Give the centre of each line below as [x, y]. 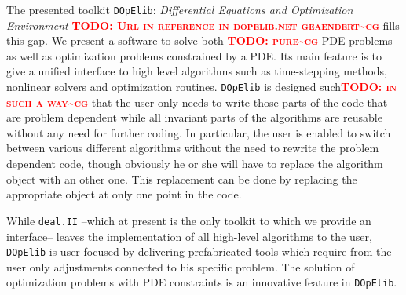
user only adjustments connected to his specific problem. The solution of [181, 266]
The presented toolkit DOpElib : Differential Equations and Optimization [180, 9]
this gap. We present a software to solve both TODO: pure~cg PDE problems [199, 40]
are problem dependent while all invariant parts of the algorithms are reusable [194, 117]
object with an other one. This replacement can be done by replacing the [182, 178]
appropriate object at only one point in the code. [124, 194]
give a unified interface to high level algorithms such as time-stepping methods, [197, 71]
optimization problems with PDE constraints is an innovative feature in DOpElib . [202, 282]
